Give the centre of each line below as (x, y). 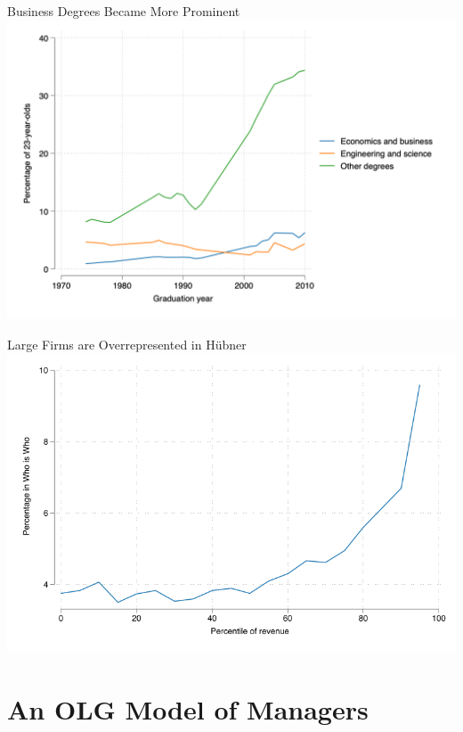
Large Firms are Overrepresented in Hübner (127, 344)
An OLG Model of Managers (188, 709)
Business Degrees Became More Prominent (124, 11)
